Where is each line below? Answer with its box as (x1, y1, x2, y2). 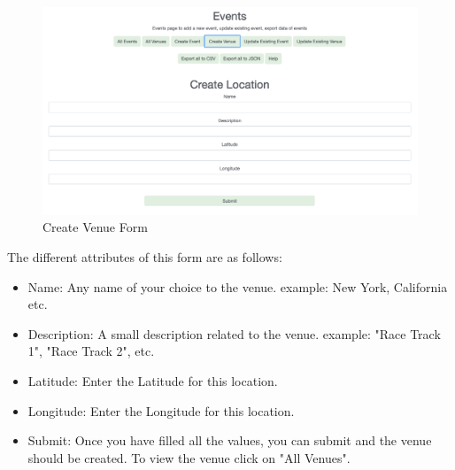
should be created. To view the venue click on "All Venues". (27, 448, 351, 466)
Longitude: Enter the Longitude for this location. (27, 401, 295, 420)
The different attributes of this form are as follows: (7, 247, 282, 266)
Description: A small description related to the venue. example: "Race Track (27, 324, 441, 343)
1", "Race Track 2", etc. (27, 342, 155, 360)
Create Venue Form (42, 218, 148, 236)
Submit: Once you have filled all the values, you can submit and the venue (27, 431, 432, 450)
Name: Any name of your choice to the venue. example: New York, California (27, 277, 448, 296)
